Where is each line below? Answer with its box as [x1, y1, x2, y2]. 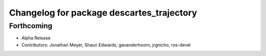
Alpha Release [21, 35, 51, 41]
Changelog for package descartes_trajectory [9, 7, 197, 18]
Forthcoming [9, 21, 53, 30]
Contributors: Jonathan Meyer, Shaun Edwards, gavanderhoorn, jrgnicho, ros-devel [21, 42, 191, 48]
